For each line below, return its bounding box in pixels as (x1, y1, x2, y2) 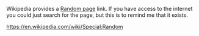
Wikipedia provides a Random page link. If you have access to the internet (6, 5, 193, 12)
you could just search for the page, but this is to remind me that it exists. (6, 11, 188, 19)
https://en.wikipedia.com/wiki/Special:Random (6, 23, 123, 30)
